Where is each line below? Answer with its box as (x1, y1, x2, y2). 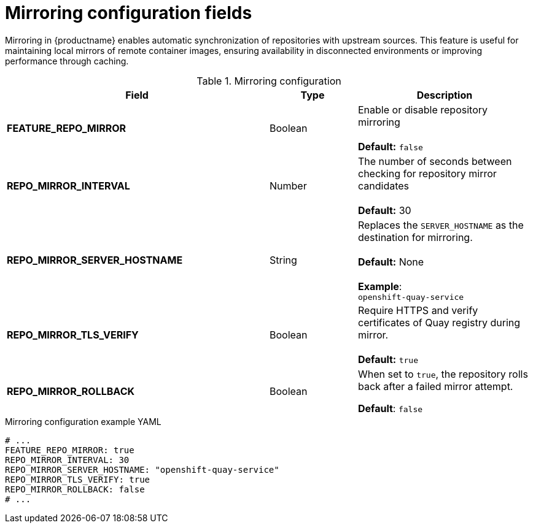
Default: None (357, 255, 424, 268)
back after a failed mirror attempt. (357, 380, 513, 392)
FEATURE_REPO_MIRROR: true (5, 445, 134, 455)
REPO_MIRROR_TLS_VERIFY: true (5, 474, 150, 484)
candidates (357, 179, 410, 192)
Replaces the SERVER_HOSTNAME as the (357, 218, 524, 231)
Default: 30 (357, 204, 411, 216)
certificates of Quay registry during (357, 316, 521, 329)
